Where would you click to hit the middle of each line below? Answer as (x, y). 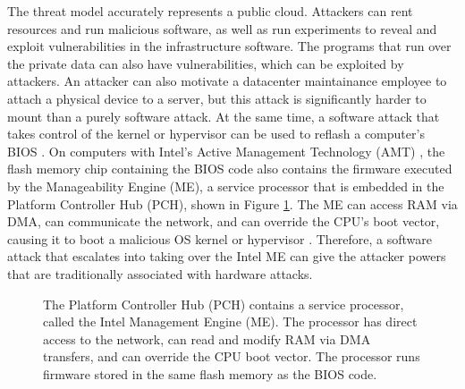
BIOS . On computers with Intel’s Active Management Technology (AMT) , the (226, 151)
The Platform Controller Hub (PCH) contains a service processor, (224, 304)
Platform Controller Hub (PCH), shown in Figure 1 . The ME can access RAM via (232, 203)
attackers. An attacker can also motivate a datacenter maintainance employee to (227, 81)
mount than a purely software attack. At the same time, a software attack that (224, 116)
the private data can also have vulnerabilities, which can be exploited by (206, 63)
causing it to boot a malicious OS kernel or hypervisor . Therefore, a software (220, 238)
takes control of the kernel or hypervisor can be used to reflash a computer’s (216, 134)
